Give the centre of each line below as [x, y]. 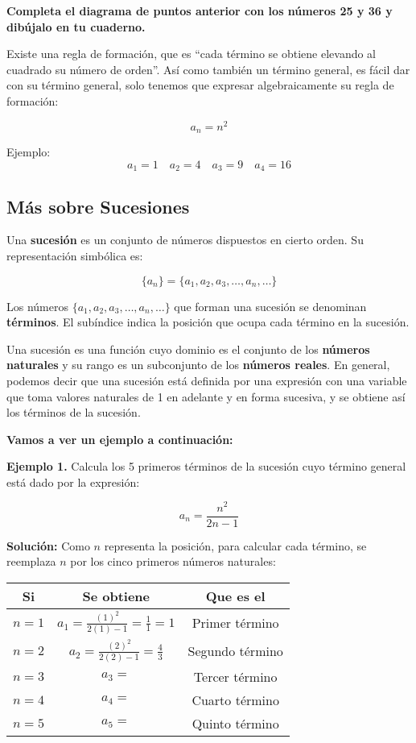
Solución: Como [48, 545]
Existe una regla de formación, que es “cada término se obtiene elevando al [192, 54]
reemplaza [31, 561]
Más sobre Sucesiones [98, 206]
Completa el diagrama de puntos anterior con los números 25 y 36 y [200, 10]
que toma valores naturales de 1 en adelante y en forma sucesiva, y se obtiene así [206, 396]
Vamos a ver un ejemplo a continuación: [120, 439]
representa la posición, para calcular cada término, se [235, 545]
